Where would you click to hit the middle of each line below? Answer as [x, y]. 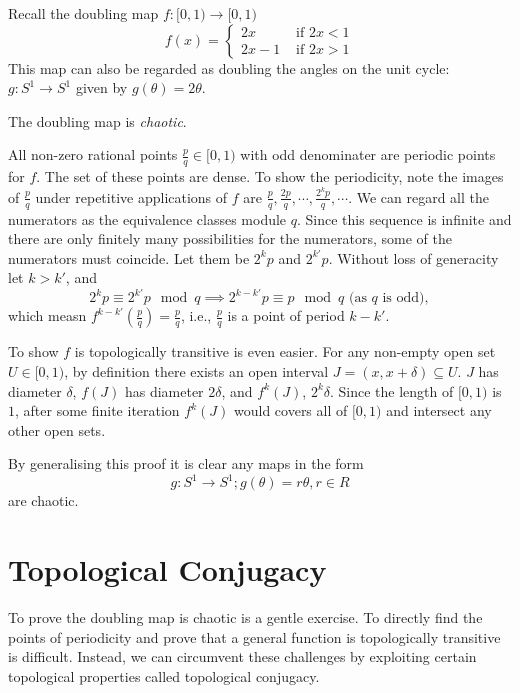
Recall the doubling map [83, 13]
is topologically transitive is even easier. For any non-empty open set [285, 351]
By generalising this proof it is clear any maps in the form [186, 463]
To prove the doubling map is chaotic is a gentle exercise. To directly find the [245, 617]
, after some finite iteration [97, 410]
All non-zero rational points [93, 154]
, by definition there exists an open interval [196, 370]
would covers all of [291, 410]
